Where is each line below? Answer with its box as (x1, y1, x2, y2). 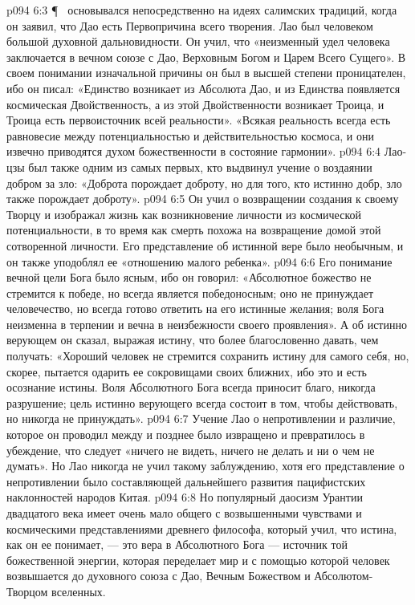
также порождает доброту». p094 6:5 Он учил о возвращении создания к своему (6, 190, 399, 207)
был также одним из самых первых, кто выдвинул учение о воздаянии (28, 158, 372, 175)
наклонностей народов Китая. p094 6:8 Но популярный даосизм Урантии (6, 489, 363, 506)
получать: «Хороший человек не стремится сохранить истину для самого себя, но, (6, 347, 409, 364)
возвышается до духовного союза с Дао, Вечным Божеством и (6, 567, 311, 584)
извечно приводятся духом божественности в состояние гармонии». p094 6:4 (6, 143, 381, 160)
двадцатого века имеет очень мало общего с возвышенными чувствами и (6, 505, 362, 521)
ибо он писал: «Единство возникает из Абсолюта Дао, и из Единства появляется (6, 79, 401, 96)
